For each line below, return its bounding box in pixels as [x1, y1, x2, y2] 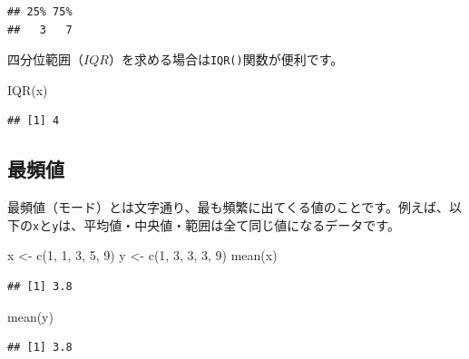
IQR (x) [7, 80, 48, 99]
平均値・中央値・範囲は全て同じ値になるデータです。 [83, 215, 400, 234]
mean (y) [7, 306, 54, 325]
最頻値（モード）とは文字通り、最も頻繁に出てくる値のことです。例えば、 [7, 198, 449, 217]
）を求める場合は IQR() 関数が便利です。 [108, 50, 344, 69]
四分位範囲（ [7, 50, 83, 69]
